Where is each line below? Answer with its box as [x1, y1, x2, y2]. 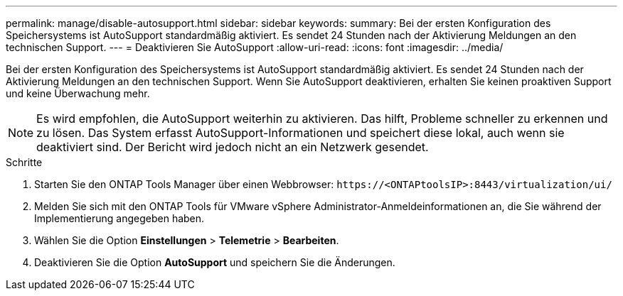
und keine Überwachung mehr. [6, 87, 150, 99]
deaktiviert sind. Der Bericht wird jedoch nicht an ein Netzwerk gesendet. [36, 140, 429, 154]
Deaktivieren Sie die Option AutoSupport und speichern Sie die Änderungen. [34, 256, 395, 268]
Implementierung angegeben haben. [34, 212, 205, 224]
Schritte [6, 156, 43, 168]
